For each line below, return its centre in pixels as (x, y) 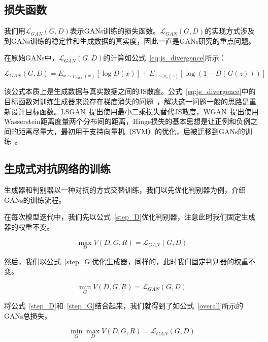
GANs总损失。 (28, 315)
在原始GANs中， (31, 58)
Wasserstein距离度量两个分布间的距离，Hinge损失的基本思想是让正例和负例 (127, 121)
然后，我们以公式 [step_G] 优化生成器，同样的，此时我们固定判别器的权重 (126, 261)
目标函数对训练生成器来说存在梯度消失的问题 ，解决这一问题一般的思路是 (127, 101)
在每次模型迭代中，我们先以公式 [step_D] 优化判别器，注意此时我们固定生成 (130, 217)
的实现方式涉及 (230, 31)
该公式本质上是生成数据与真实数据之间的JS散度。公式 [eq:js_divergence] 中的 (130, 91)
